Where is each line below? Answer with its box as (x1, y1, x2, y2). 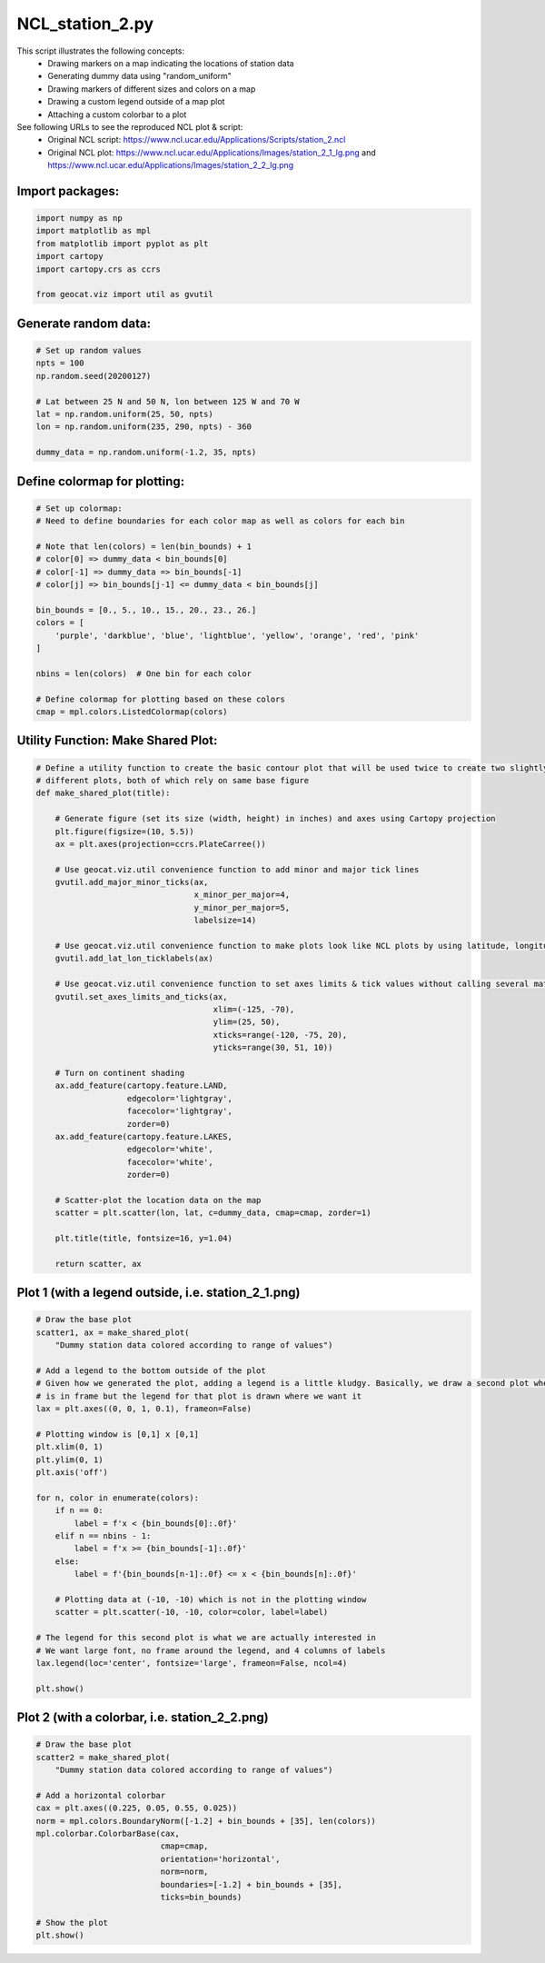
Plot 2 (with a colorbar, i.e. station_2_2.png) (16, 1709, 269, 1726)
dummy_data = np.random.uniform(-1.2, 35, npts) (35, 447, 257, 458)
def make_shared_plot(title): (35, 788, 171, 799)
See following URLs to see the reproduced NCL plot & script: (16, 121, 243, 132)
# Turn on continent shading (54, 1068, 185, 1078)
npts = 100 (35, 358, 84, 368)
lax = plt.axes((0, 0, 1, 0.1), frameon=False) (35, 1404, 252, 1414)
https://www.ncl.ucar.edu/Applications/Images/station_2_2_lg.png (47, 160, 294, 171)
